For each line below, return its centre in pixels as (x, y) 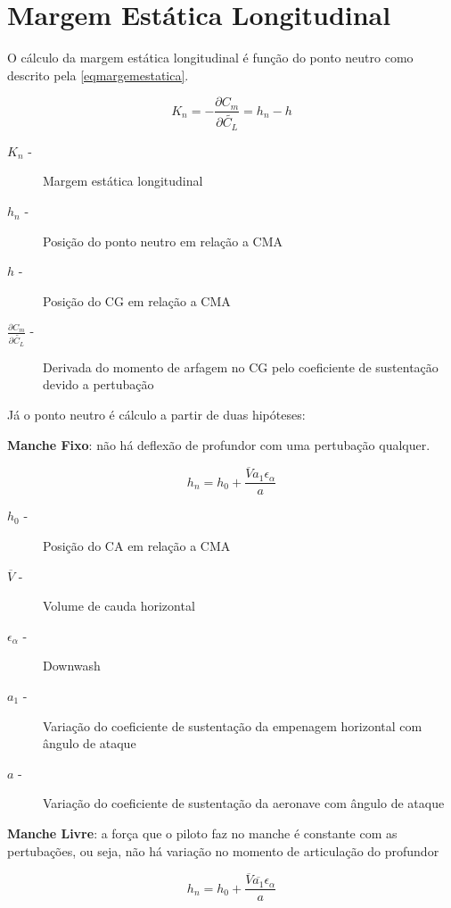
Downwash (72, 666)
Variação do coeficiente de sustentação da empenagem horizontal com (233, 725)
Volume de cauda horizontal (119, 606)
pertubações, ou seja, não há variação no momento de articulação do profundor (223, 850)
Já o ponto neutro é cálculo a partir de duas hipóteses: (156, 414)
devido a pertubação (98, 384)
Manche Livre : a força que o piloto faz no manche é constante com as (202, 833)
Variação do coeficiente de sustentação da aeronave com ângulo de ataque (244, 803)
